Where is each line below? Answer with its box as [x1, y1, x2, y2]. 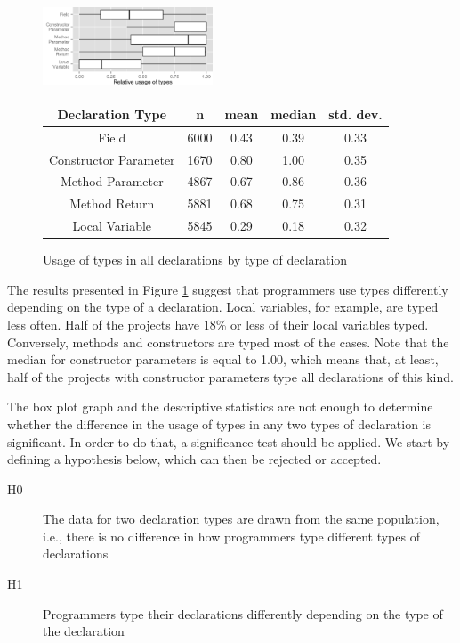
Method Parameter [60, 172, 164, 191]
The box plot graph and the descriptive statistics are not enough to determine [7, 397, 433, 416]
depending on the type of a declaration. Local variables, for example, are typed [7, 297, 439, 316]
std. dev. [328, 104, 383, 123]
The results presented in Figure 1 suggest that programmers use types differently [7, 280, 448, 298]
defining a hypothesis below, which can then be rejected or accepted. [7, 450, 382, 468]
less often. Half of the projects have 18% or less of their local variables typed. [7, 314, 429, 333]
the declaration [43, 622, 125, 640]
